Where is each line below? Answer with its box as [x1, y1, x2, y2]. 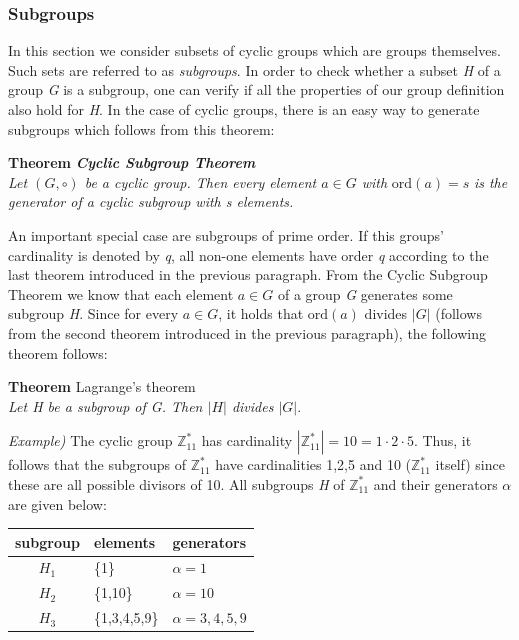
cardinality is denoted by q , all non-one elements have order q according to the [8, 244, 489, 265]
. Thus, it [413, 430, 472, 451]
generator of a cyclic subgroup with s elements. [8, 191, 294, 212]
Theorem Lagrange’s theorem [8, 376, 196, 397]
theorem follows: [8, 342, 108, 363]
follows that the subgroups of [8, 454, 187, 475]
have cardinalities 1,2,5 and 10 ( [215, 454, 411, 475]
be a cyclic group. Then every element [84, 171, 317, 192]
